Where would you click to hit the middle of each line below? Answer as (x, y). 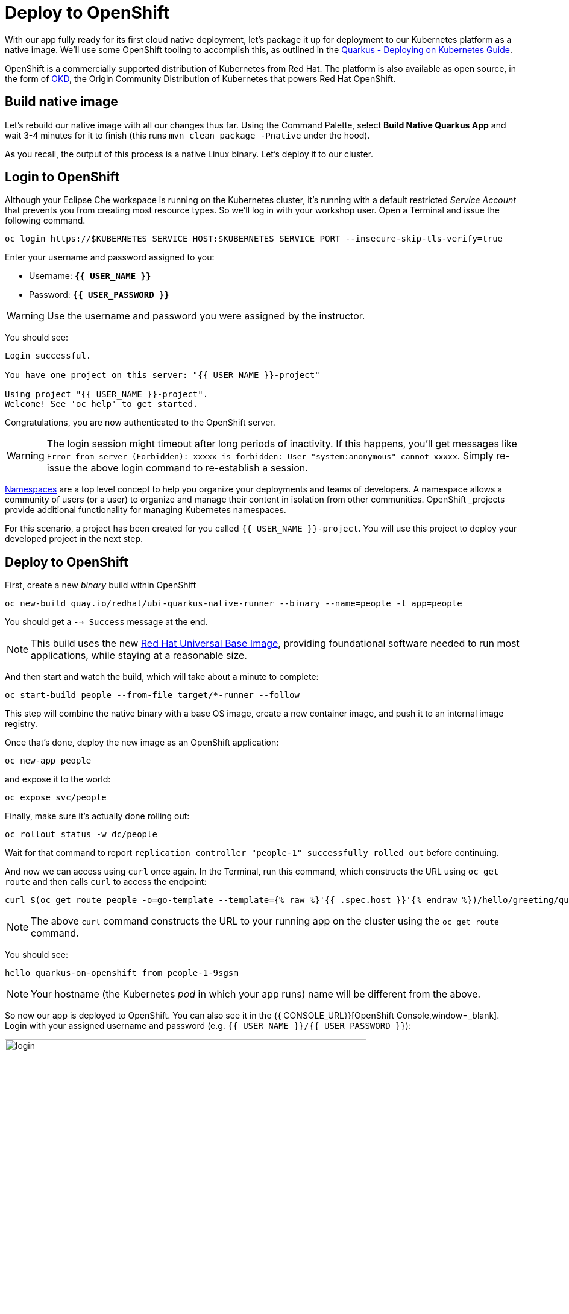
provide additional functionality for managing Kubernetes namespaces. (146, 510)
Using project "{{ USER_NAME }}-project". (107, 395)
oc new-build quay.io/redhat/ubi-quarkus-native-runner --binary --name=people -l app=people (234, 604)
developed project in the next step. (74, 539)
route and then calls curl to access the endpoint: (106, 882)
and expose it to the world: (58, 779)
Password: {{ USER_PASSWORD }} (99, 295)
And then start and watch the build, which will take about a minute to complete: (162, 677)
